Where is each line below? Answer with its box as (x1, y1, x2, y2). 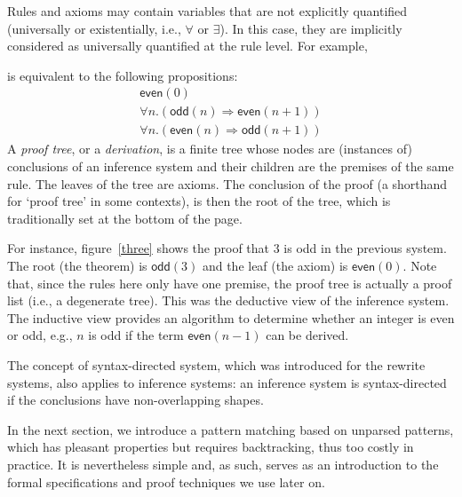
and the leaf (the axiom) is (202, 256, 348, 275)
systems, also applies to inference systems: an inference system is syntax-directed (7, 373, 447, 391)
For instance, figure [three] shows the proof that (7, 239, 269, 257)
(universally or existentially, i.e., (7, 19, 181, 37)
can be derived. (266, 326, 349, 344)
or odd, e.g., (7, 326, 73, 344)
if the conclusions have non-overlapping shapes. (7, 390, 264, 409)
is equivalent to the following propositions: (7, 66, 238, 84)
